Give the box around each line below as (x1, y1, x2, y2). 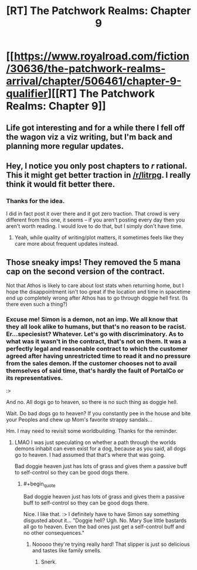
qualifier (6, 87, 48, 100)
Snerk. (40, 558, 57, 565)
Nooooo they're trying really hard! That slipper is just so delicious (32, 541, 190, 548)
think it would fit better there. (6, 179, 116, 189)
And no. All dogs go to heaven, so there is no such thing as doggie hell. (6, 399, 178, 406)
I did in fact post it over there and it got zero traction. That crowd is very (6, 210, 180, 218)
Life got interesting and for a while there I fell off (6, 123, 185, 133)
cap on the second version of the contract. (6, 266, 165, 276)
